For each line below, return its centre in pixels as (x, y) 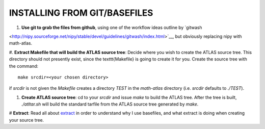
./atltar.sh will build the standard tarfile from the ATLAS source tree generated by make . (110, 104)
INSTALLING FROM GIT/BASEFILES (81, 13)
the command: (24, 66)
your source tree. (26, 120)
